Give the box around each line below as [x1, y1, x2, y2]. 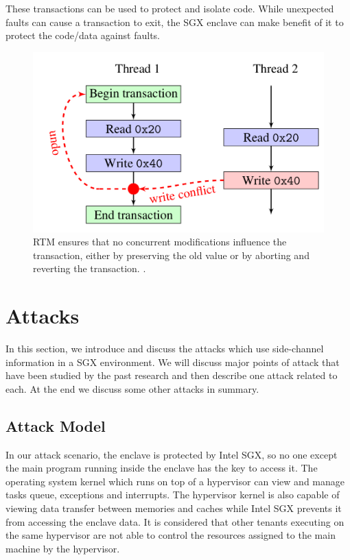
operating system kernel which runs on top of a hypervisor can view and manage [5, 474, 345, 488]
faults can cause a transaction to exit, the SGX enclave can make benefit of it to [5, 14, 344, 29]
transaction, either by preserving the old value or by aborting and [33, 247, 310, 262]
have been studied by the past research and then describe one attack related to [5, 368, 338, 382]
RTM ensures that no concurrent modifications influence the [33, 234, 287, 249]
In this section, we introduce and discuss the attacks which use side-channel [5, 341, 324, 356]
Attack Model [5, 415, 106, 436]
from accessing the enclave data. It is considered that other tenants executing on [5, 514, 345, 528]
